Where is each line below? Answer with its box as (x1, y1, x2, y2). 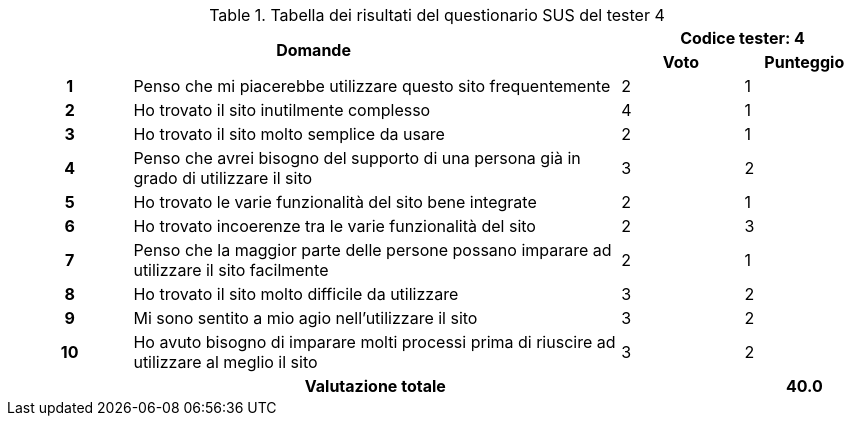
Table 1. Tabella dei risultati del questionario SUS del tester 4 (209, 5, 665, 25)
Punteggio (764, 52, 845, 72)
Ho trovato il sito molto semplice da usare (133, 124, 445, 144)
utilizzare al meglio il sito (133, 352, 318, 372)
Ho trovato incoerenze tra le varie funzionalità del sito (133, 216, 536, 236)
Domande (276, 40, 351, 60)
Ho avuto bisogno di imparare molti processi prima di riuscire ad (133, 332, 616, 352)
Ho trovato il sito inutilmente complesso (133, 100, 431, 120)
